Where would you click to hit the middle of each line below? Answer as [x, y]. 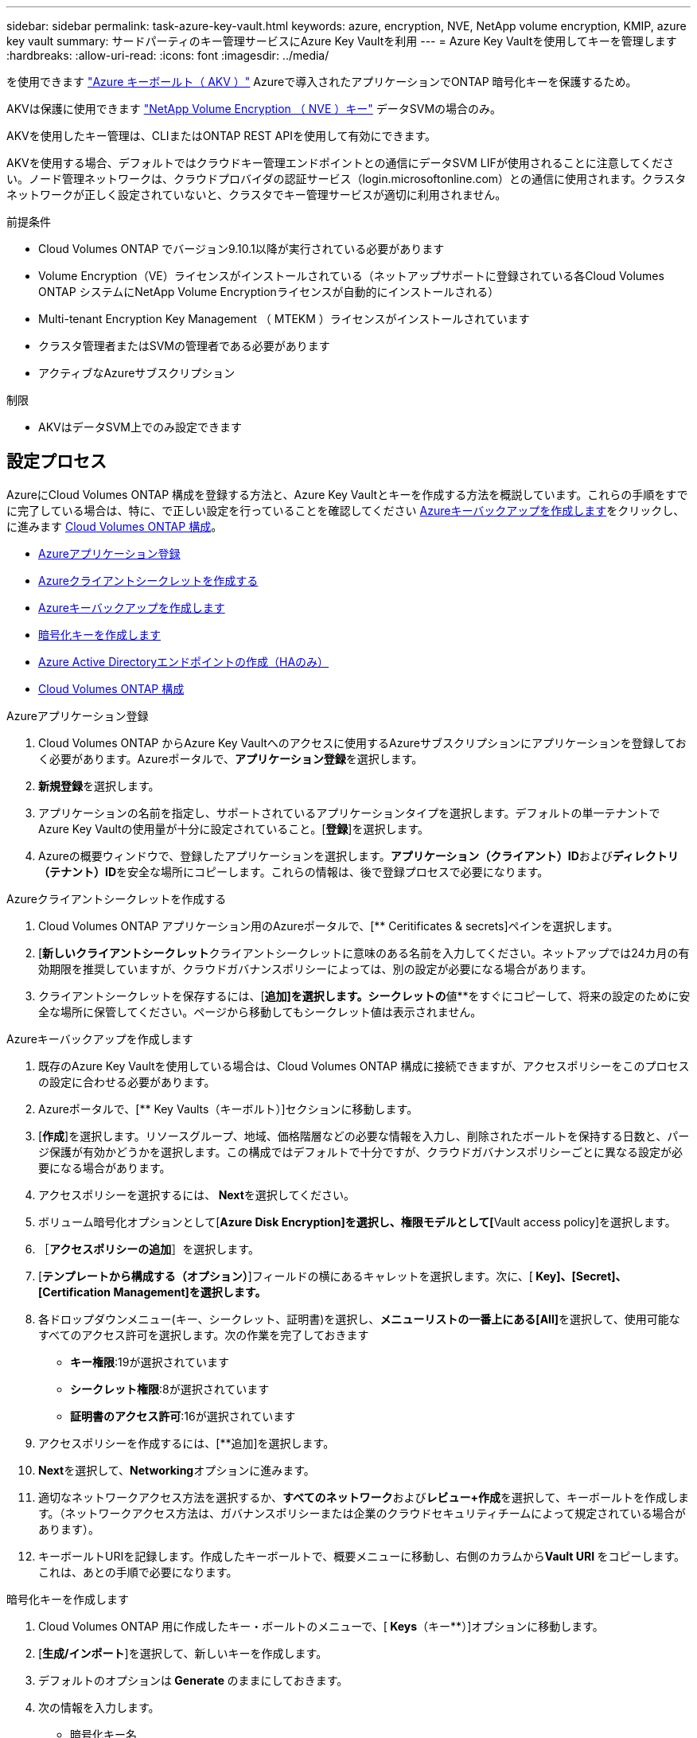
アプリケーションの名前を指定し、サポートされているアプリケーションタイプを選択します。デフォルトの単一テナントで [349, 812]
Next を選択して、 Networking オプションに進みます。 [177, 1470]
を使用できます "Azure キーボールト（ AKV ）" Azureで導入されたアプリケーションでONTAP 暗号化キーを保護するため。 [322, 82]
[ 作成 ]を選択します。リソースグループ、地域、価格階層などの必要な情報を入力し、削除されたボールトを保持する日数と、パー [364, 1136]
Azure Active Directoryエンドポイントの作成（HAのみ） [184, 661]
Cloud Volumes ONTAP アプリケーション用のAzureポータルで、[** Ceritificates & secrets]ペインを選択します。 [329, 926]
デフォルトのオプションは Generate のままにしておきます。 [193, 1680]
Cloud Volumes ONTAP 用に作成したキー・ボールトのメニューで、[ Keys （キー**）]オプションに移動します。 [321, 1626]
